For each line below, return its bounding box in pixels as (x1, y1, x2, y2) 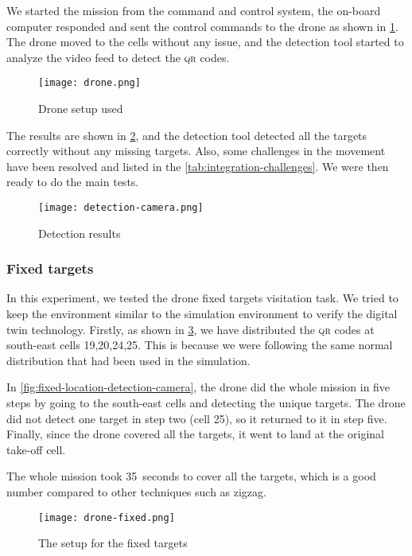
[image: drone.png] (38, 77, 141, 89)
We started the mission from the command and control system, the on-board (6, 2, 381, 18)
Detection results (38, 224, 121, 241)
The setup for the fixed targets (38, 535, 188, 551)
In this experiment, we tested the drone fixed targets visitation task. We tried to (6, 290, 398, 306)
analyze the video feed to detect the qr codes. (6, 49, 230, 65)
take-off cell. (6, 441, 66, 457)
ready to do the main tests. (6, 173, 139, 190)
